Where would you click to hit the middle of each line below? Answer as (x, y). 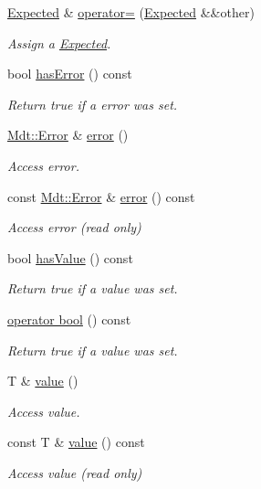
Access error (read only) (74, 227)
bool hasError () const (70, 74)
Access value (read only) (75, 472)
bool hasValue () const (70, 257)
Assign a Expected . (59, 43)
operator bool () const (69, 319)
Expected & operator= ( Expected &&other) (131, 12)
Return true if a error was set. (93, 104)
